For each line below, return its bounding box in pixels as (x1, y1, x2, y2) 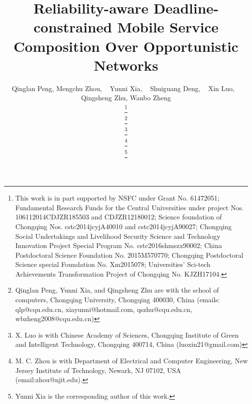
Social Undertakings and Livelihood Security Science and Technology (15, 231, 220, 241)
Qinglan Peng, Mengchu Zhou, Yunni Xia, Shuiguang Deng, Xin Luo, (12, 83, 235, 93)
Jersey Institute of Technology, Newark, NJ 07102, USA (15, 365, 181, 375)
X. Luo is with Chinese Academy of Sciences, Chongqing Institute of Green (15, 329, 239, 340)
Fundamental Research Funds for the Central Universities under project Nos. (15, 202, 244, 212)
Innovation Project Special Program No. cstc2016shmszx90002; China (15, 240, 222, 250)
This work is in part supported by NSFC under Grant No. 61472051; (15, 193, 220, 203)
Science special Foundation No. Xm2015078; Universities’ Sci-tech (15, 259, 210, 269)
